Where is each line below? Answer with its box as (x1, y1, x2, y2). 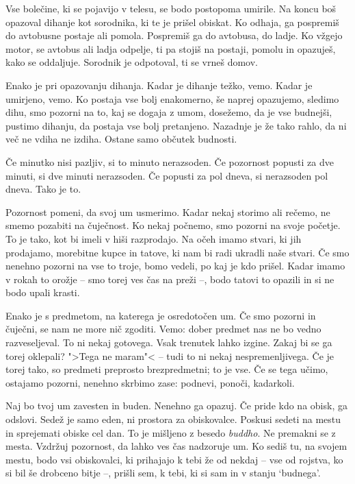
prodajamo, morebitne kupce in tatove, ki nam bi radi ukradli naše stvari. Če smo (5, 245, 350, 259)
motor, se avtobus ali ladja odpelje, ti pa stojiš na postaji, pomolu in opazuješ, (5, 41, 336, 56)
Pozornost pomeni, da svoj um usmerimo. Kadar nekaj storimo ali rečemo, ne (5, 204, 330, 219)
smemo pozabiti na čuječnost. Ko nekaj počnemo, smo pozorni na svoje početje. (5, 218, 341, 232)
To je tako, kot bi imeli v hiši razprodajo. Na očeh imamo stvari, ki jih (5, 231, 302, 245)
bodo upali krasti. (5, 285, 80, 300)
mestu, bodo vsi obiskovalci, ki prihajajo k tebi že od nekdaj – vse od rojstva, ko (5, 452, 343, 466)
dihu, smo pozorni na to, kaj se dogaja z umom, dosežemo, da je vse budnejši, (5, 105, 332, 119)
